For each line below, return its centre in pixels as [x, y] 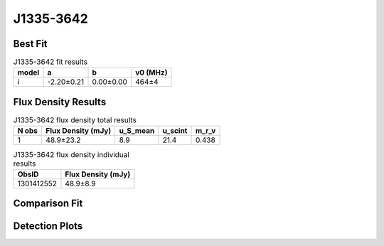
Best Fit [30, 44]
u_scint [175, 131]
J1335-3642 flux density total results [75, 120]
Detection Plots [48, 226]
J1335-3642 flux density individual [71, 154]
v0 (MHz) [151, 73]
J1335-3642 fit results [50, 62]
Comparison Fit [48, 204]
